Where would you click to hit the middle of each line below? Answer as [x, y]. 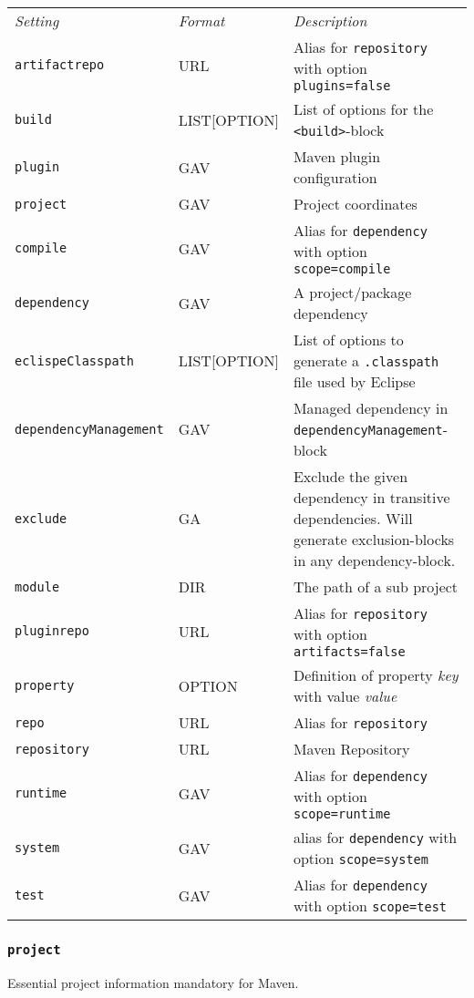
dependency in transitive [371, 497]
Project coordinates [355, 204]
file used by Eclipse [354, 381]
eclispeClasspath [74, 360]
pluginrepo [52, 631]
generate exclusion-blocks [374, 539]
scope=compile [342, 269]
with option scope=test [370, 905]
